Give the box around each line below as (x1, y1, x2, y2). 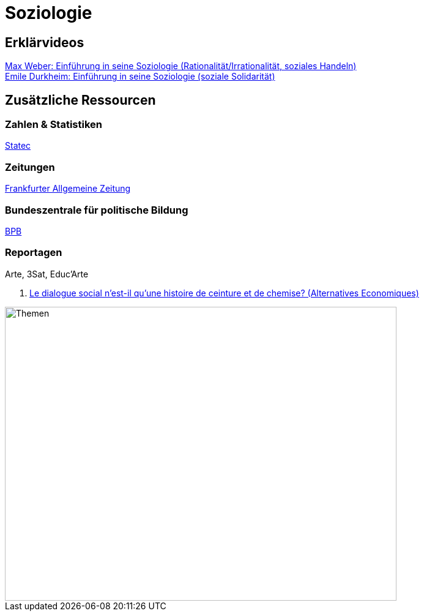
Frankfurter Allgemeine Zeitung (5, 183, 131, 194)
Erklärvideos (5, 34, 84, 50)
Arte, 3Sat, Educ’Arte (5, 268, 89, 279)
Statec (5, 140, 31, 151)
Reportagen (5, 246, 62, 259)
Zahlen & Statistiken (5, 118, 102, 131)
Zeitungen (5, 160, 55, 173)
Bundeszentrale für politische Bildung (5, 203, 188, 216)
